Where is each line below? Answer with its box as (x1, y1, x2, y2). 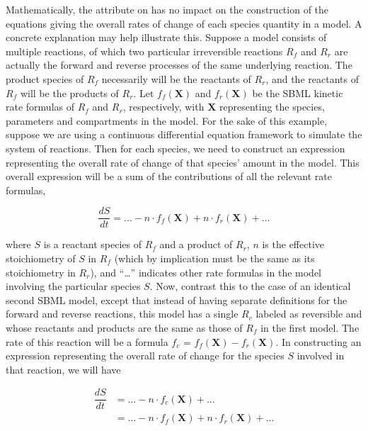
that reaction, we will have (6, 362, 121, 376)
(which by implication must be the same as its (114, 250, 315, 265)
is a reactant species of (43, 237, 142, 252)
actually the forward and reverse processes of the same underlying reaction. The (6, 57, 352, 72)
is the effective (262, 237, 325, 252)
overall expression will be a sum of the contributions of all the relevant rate (6, 169, 332, 184)
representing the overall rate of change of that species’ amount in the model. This (6, 155, 360, 169)
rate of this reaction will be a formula (6, 334, 168, 349)
